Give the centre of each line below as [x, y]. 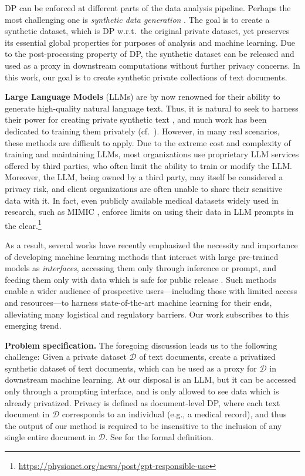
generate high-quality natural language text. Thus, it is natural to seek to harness [152, 108]
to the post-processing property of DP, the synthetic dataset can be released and [150, 54]
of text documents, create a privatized [207, 357]
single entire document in [50, 437]
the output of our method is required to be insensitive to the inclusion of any [143, 425]
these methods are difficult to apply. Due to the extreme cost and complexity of [148, 142]
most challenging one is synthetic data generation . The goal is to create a [137, 19]
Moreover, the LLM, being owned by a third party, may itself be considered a [144, 177]
